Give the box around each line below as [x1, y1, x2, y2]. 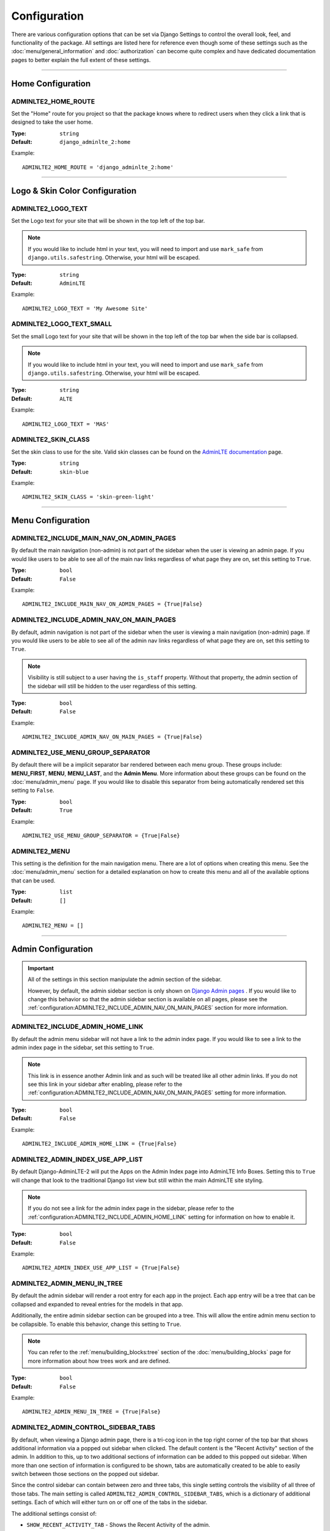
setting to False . [11, 787, 54, 794]
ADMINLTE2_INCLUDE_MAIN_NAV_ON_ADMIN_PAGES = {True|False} [22, 601, 203, 608]
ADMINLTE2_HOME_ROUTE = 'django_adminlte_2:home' [22, 164, 174, 171]
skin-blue [59, 468, 89, 475]
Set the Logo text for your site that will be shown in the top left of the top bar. [11, 217, 205, 224]
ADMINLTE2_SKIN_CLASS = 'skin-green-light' [22, 494, 155, 500]
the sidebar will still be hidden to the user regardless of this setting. [28, 682, 197, 690]
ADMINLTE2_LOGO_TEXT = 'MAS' [22, 420, 109, 427]
